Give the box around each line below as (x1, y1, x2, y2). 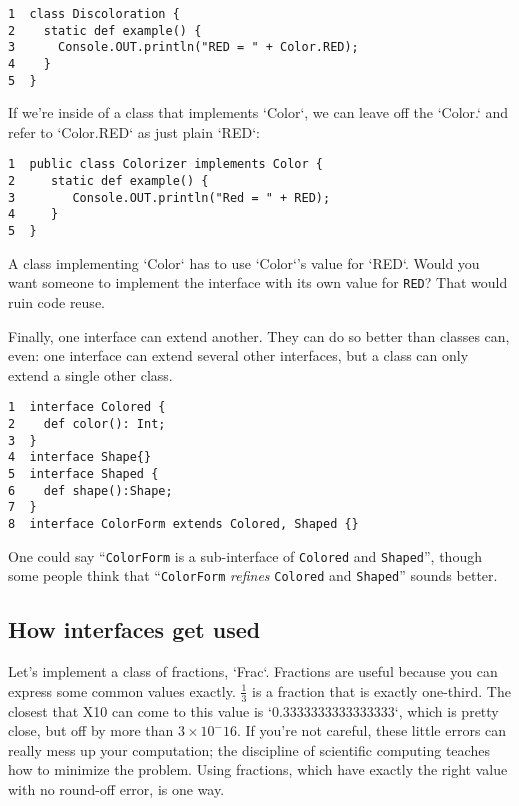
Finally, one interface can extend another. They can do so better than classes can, (8, 325, 510, 346)
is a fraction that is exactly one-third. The (252, 680, 511, 701)
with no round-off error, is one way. (8, 778, 225, 799)
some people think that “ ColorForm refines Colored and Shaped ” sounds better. (8, 565, 498, 586)
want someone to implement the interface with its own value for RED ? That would (8, 272, 508, 293)
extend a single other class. (8, 364, 173, 385)
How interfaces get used (8, 614, 261, 645)
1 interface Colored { (8, 400, 166, 415)
